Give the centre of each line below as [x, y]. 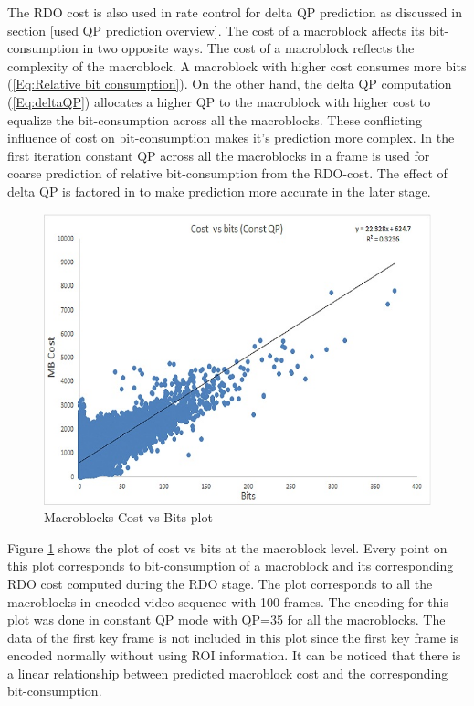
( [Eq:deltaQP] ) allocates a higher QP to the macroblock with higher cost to [219, 101]
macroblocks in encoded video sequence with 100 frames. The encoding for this [228, 601]
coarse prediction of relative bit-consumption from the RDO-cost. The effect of [227, 173]
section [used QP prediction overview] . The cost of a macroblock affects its [216, 30]
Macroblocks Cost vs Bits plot [128, 517]
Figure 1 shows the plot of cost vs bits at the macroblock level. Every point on [227, 547]
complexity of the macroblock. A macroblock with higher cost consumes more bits [237, 65]
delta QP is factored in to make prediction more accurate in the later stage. [219, 191]
